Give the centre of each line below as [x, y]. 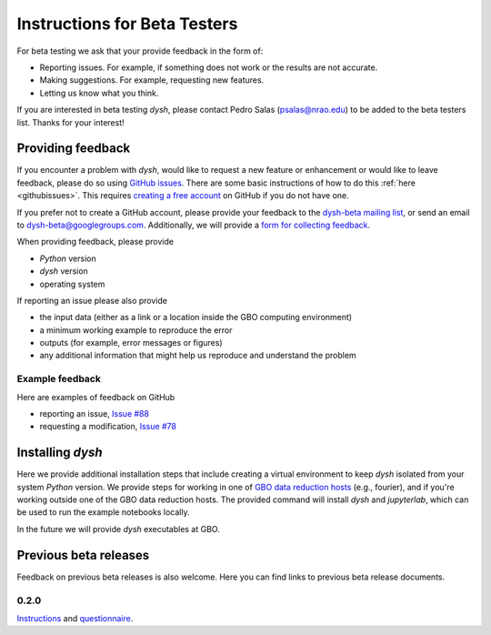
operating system [72, 284]
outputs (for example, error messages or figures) [131, 343]
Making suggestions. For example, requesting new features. [152, 80]
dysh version [64, 271]
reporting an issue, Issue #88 [95, 414]
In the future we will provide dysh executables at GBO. [118, 529]
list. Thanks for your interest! [70, 122]
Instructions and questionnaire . [75, 618]
